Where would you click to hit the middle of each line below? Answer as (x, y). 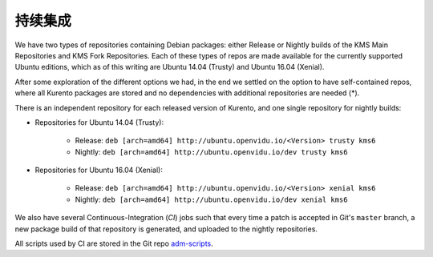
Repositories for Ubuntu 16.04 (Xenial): (99, 170)
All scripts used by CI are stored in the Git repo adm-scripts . (114, 243)
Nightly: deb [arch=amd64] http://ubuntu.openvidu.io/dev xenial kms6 (211, 199)
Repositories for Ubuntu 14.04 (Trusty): (99, 122)
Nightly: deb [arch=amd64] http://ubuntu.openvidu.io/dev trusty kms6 (211, 151)
